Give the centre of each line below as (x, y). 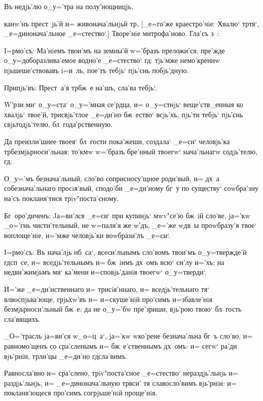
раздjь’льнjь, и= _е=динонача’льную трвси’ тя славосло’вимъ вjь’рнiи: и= (120, 382)
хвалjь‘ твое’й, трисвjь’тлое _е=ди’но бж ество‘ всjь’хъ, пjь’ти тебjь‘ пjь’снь (124, 114)
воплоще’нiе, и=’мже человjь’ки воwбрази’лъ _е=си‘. (87, 235)
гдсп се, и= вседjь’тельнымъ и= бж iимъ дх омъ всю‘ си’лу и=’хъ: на (114, 262)
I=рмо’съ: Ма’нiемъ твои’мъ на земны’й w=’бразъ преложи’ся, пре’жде (115, 50)
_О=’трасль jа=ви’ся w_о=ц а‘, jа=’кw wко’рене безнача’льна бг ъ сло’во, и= (128, 336)
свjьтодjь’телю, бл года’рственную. (58, 124)
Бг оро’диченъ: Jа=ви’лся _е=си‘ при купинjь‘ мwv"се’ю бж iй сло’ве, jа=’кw (127, 215)
